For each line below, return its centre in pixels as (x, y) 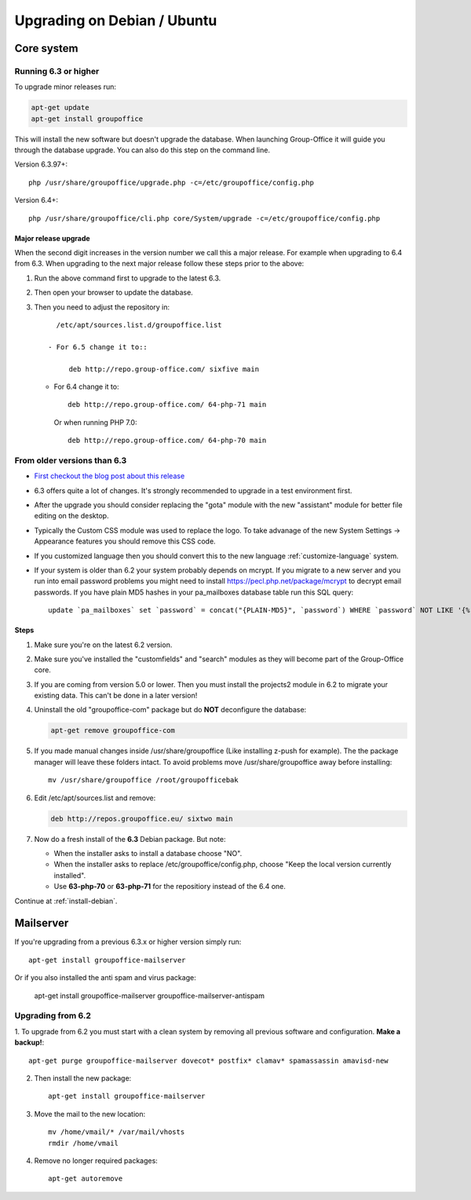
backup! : (29, 1043)
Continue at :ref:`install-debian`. (66, 901)
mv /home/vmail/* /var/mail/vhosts (117, 1132)
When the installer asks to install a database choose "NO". (148, 853)
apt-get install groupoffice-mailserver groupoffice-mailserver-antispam (149, 995)
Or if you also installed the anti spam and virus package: (105, 978)
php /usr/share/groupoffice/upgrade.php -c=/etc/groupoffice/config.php (171, 182)
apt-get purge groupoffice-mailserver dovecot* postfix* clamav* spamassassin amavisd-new (208, 1061)
